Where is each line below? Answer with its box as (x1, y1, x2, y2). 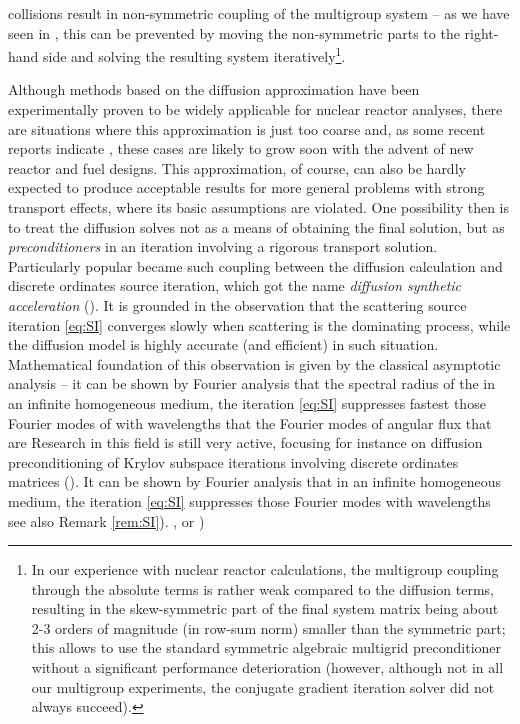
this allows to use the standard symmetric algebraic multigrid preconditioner (31, 637, 502, 658)
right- (464, 22, 499, 43)
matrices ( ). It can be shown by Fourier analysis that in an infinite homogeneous (8, 471, 502, 492)
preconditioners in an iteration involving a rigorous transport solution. (8, 236, 438, 257)
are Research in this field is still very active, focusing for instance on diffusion (8, 432, 483, 453)
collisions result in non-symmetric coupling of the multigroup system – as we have (8, 3, 510, 23)
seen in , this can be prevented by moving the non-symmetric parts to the (8, 22, 460, 43)
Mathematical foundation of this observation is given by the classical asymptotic (8, 353, 501, 374)
